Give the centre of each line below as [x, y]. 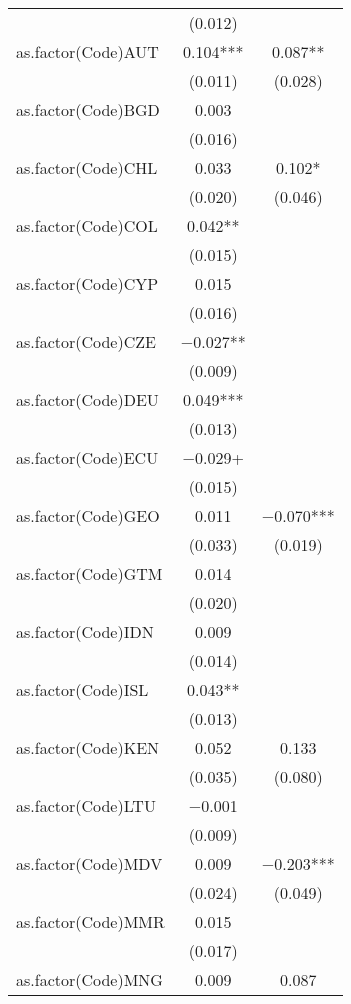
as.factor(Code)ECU [87, 457]
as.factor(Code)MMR [90, 921]
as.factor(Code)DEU [87, 399]
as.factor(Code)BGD [88, 109]
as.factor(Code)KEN [88, 747]
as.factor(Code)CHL [87, 167]
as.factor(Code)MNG [89, 979]
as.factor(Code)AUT [87, 51]
